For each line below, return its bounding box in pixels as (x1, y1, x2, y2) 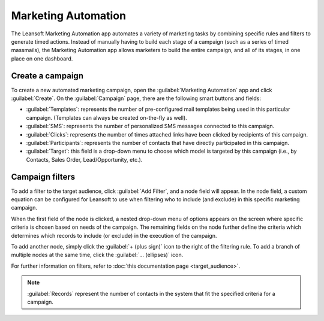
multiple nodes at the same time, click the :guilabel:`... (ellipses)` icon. (11, 252, 184, 259)
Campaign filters (11, 171, 76, 182)
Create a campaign (11, 71, 84, 81)
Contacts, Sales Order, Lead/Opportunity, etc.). (26, 156, 143, 163)
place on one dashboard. (11, 54, 73, 62)
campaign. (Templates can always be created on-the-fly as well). (26, 114, 187, 121)
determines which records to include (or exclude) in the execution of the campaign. (11, 232, 217, 239)
